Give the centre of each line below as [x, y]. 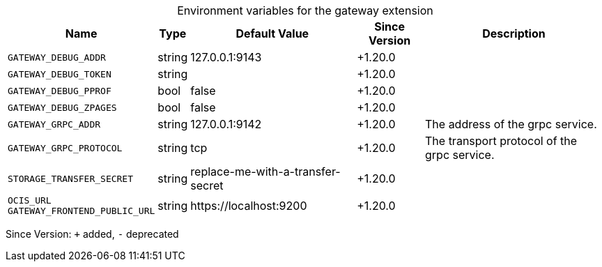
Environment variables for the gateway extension [305, 10]
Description [514, 33]
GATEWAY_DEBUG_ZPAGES [62, 107]
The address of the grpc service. [511, 124]
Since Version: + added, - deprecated [92, 234]
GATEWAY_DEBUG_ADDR [57, 57]
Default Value [272, 33]
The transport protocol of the [501, 141]
